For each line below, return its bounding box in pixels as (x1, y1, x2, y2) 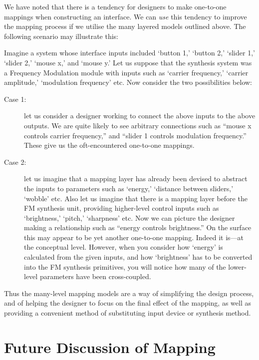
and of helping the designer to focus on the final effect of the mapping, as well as (4, 298, 251, 308)
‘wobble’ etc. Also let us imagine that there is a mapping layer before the (24, 193, 248, 203)
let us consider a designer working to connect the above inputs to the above (24, 110, 256, 121)
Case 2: (4, 156, 26, 167)
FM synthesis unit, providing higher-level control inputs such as (24, 203, 219, 213)
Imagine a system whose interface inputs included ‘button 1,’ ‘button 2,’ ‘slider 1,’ (4, 47, 255, 58)
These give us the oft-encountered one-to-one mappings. (24, 140, 195, 150)
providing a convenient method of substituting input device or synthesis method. (4, 308, 251, 318)
